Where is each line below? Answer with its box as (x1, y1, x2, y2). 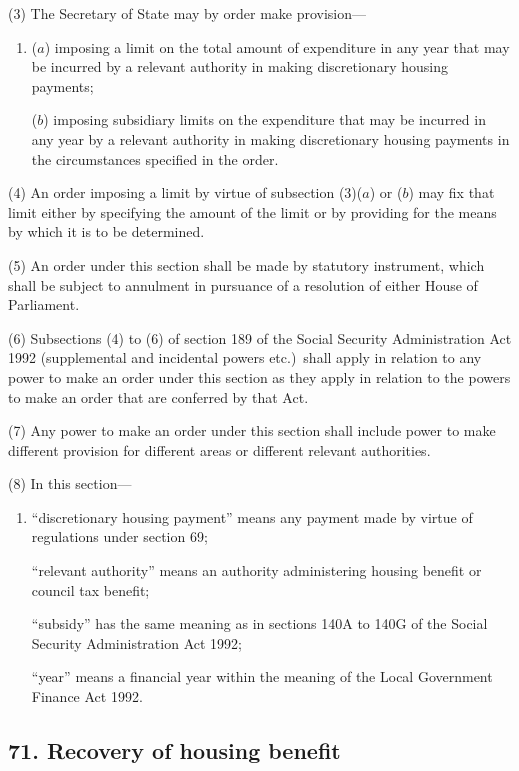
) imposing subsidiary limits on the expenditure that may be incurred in (43, 109, 486, 130)
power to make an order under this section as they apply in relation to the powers (8, 366, 511, 387)
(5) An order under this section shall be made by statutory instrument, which (8, 254, 485, 275)
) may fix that (408, 182, 495, 203)
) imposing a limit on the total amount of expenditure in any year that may (44, 36, 510, 57)
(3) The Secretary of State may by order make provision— (8, 3, 367, 23)
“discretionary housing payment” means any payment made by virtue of (31, 506, 473, 527)
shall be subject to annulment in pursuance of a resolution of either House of (8, 274, 478, 295)
